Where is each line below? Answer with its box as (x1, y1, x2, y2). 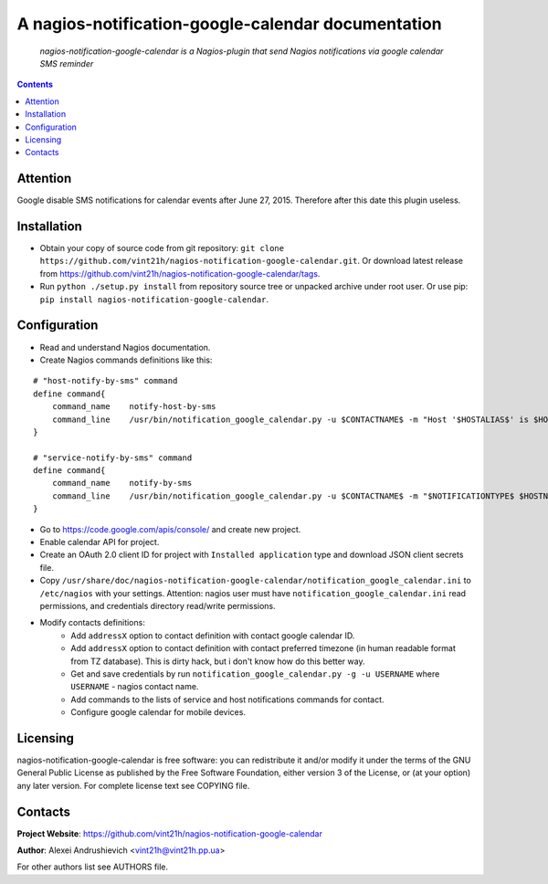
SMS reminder (39, 58, 94, 68)
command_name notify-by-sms (51, 478, 193, 489)
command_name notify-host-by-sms (51, 402, 216, 412)
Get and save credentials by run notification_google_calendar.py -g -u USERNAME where (70, 668, 440, 679)
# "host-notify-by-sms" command (33, 375, 178, 386)
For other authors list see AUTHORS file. (16, 861, 169, 872)
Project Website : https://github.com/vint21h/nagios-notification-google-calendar (16, 827, 323, 839)
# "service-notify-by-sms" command (33, 452, 193, 463)
